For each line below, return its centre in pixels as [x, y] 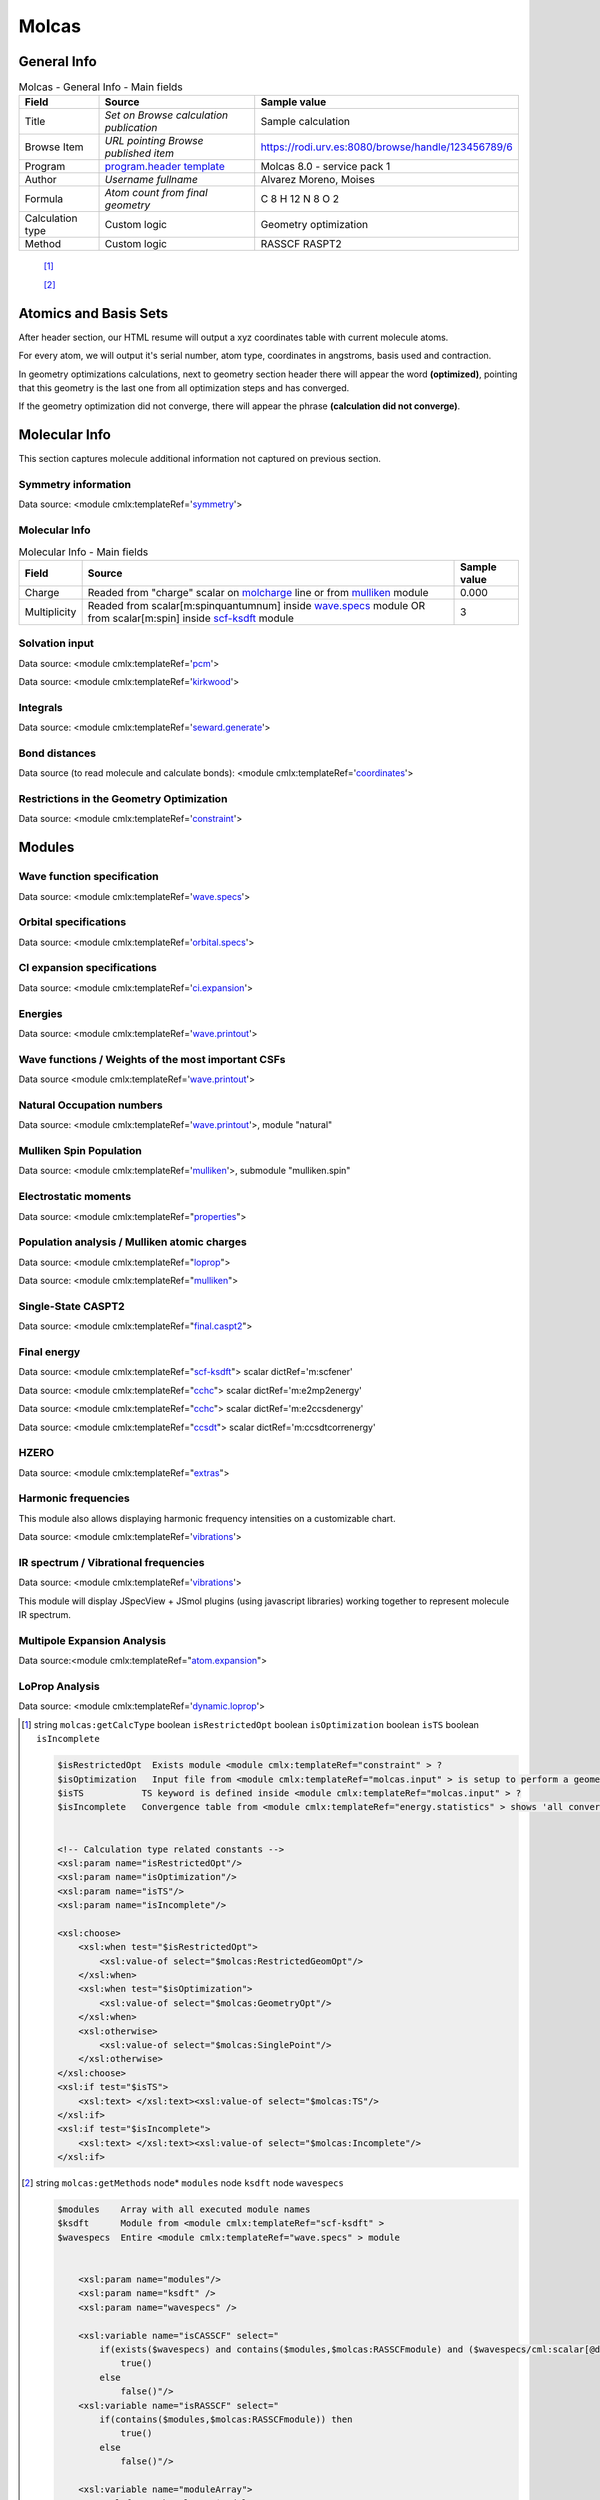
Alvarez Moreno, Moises [317, 180]
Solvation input [56, 643]
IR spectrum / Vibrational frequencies [111, 1562]
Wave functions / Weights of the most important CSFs [152, 1059]
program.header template [164, 167]
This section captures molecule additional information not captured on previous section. [200, 459]
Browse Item [54, 147]
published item [139, 153]
